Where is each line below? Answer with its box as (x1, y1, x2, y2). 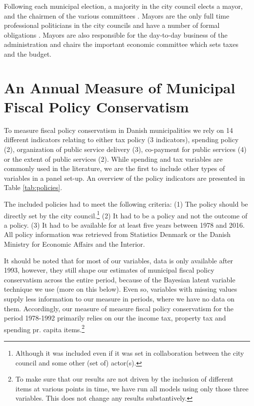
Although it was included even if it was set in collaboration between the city (15, 348, 244, 358)
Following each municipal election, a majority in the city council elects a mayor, (4, 1, 243, 11)
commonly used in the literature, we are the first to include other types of (4, 163, 225, 173)
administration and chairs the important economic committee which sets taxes (4, 39, 238, 49)
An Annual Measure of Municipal (4, 77, 235, 97)
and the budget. (4, 48, 52, 59)
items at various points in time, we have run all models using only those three (15, 383, 249, 393)
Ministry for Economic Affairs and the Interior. (4, 239, 145, 249)
